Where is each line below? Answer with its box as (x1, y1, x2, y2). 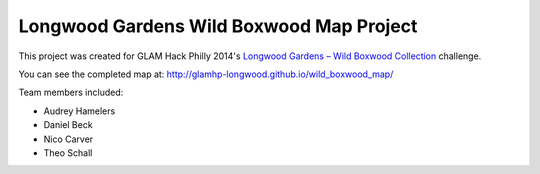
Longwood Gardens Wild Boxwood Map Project (18, 15, 418, 37)
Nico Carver (43, 133, 94, 145)
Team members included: (18, 86, 124, 99)
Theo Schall (43, 146, 93, 159)
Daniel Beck (43, 119, 94, 131)
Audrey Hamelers (43, 105, 116, 117)
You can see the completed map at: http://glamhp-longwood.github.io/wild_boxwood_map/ (18, 68, 394, 80)
